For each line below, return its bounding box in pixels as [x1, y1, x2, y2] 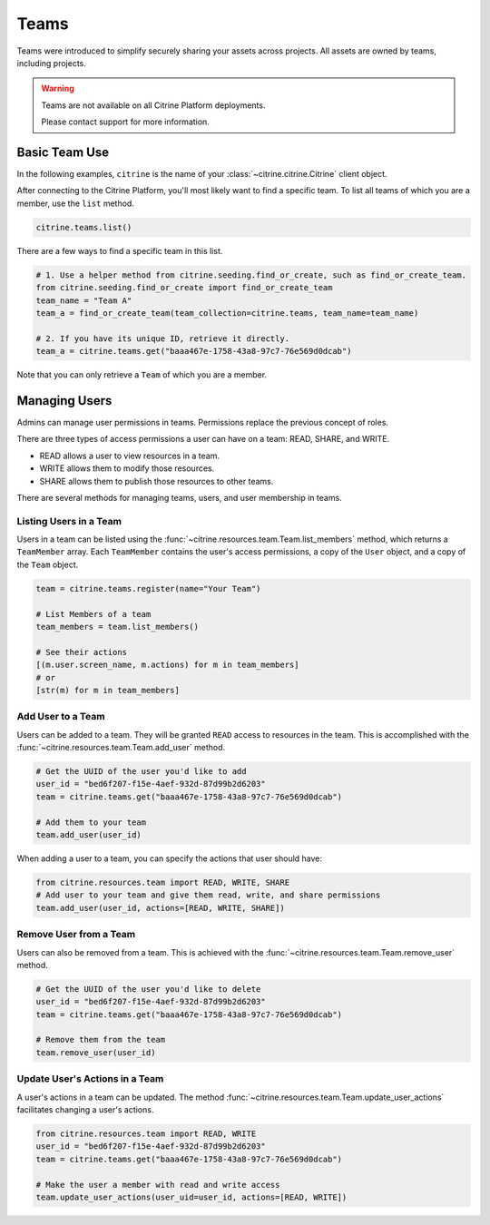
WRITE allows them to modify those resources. [39, 463, 215, 474]
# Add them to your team [35, 817, 147, 828]
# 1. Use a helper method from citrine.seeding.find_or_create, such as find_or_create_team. [35, 269, 467, 280]
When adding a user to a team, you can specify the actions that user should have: [16, 853, 322, 864]
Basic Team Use [16, 144, 109, 160]
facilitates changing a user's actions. [16, 1103, 154, 1115]
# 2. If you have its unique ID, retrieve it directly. [35, 333, 290, 344]
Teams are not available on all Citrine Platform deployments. [41, 100, 266, 111]
